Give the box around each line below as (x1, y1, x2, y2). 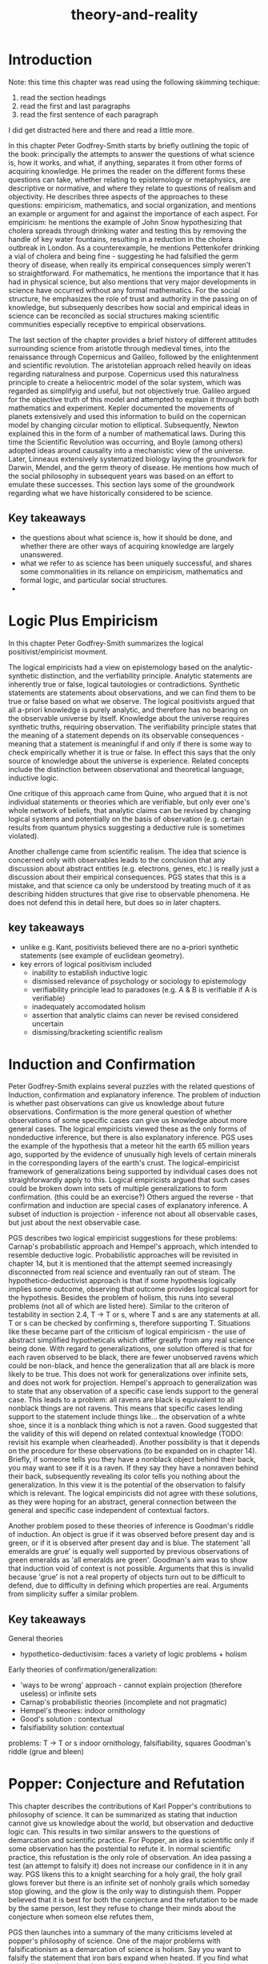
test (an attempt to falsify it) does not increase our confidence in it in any (8, 1861, 248, 1871)
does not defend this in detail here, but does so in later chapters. (8, 897, 222, 907)
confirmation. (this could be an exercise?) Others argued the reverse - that (8, 1192, 254, 1202)
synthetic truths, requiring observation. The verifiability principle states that (8, 722, 258, 731)
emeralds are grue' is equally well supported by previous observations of (8, 1547, 250, 1556)
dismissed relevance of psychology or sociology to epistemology (31, 976, 246, 986)
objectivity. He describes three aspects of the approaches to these (8, 191, 229, 201)
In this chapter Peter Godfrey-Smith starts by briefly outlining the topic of (8, 140, 250, 150)
